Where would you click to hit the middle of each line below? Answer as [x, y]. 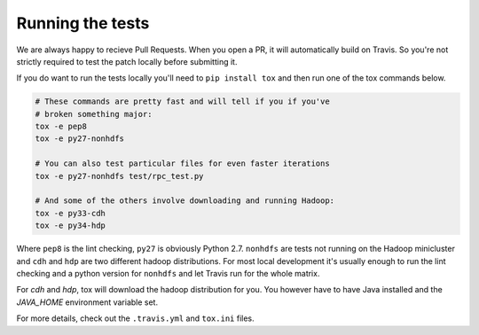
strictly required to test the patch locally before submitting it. [127, 61]
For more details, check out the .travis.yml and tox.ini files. [135, 318]
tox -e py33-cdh [71, 213]
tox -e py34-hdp [71, 226]
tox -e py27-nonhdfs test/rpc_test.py [119, 176]
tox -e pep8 [61, 127]
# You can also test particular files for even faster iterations [182, 164]
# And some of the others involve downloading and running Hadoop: [185, 201]
